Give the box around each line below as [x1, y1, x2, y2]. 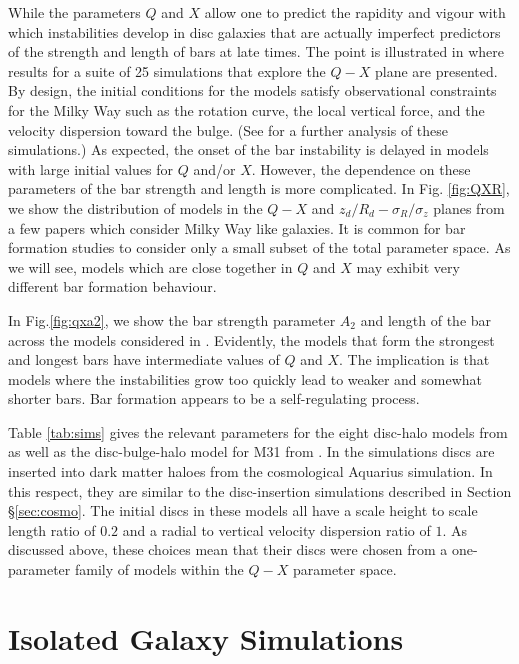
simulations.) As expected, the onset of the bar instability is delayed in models [8, 139, 489, 160]
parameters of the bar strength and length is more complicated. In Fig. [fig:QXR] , [8, 178, 510, 199]
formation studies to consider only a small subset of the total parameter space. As [8, 237, 511, 258]
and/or [193, 158, 236, 179]
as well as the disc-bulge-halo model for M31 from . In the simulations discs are [8, 441, 495, 462]
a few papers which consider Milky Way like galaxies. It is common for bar [8, 217, 466, 238]
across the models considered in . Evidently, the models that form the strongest [8, 329, 495, 350]
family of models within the [74, 559, 244, 580]
